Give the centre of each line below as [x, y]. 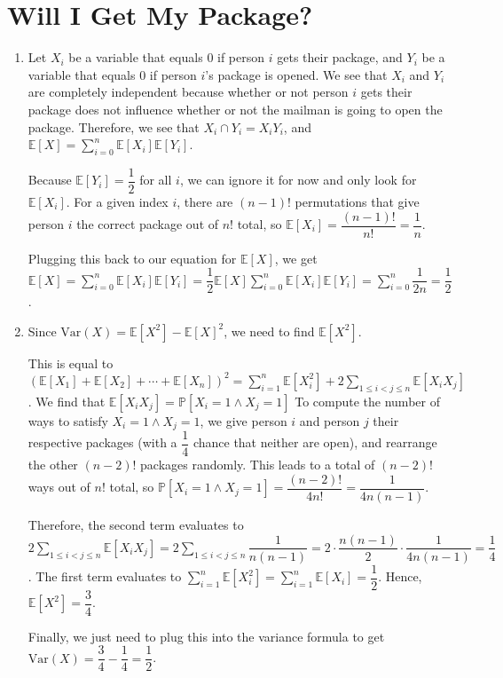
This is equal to [71, 363]
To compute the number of [367, 401]
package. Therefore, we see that [114, 126]
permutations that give [357, 201]
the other [53, 465]
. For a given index [117, 201]
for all [156, 180]
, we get [296, 258]
